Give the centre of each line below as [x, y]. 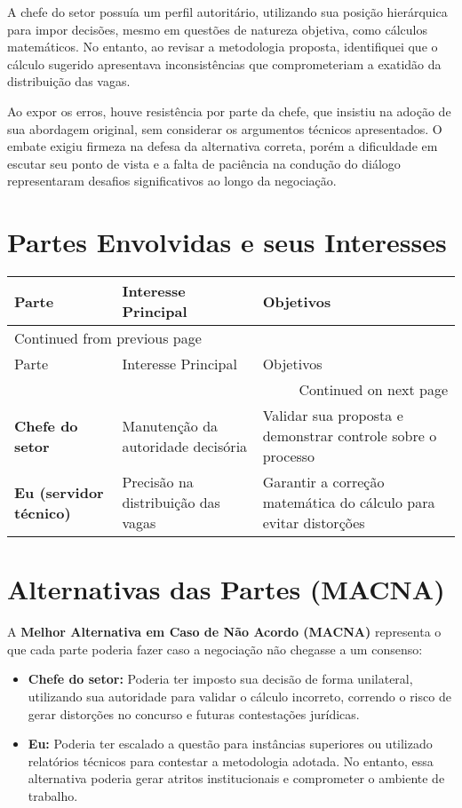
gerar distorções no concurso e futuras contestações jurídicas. [194, 713]
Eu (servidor [59, 492]
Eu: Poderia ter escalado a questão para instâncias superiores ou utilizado [230, 744]
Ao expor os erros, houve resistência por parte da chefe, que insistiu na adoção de [229, 111]
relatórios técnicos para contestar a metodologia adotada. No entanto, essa [231, 760]
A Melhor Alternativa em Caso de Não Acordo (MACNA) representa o [224, 632]
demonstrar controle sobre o [350, 436]
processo [289, 456]
